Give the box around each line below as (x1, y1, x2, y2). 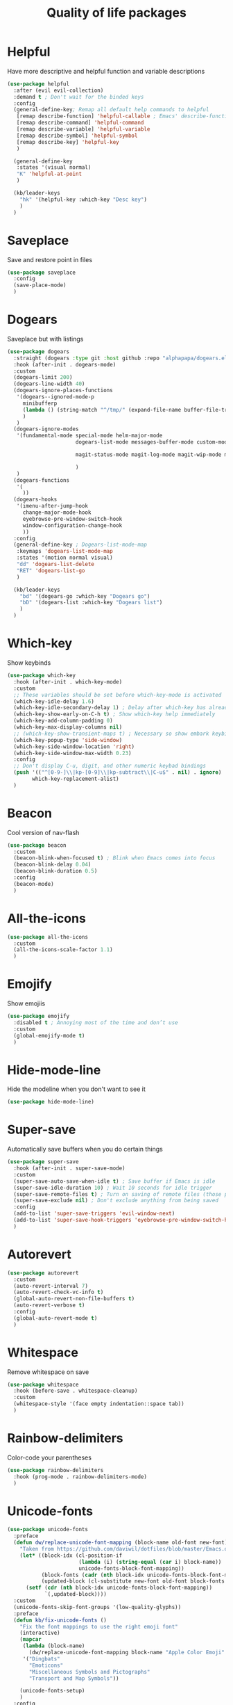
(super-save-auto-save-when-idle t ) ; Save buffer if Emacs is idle (13, 1177, 216, 1185)
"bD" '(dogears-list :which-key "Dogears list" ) (19, 599, 163, 606)
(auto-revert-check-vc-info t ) (13, 1288, 104, 1296)
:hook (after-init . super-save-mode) (13, 1165, 126, 1172)
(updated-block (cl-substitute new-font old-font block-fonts (41, 1578, 225, 1585)
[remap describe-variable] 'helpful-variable (16, 126, 150, 133)
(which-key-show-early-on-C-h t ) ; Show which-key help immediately (13, 711, 216, 718)
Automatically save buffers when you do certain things (7, 1145, 163, 1154)
